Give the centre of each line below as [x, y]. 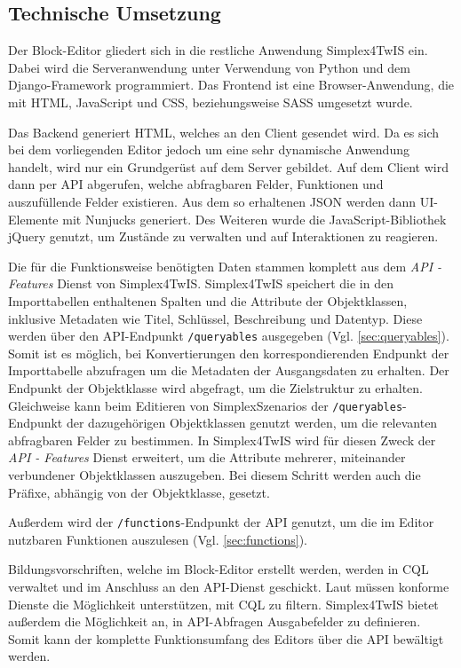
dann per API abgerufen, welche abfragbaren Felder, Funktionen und [196, 184]
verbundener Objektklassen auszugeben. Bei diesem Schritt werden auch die [215, 474]
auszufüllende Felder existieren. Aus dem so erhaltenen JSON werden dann [212, 201]
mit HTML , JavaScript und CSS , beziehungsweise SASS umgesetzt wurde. [211, 102]
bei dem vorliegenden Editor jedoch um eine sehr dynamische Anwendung [209, 149]
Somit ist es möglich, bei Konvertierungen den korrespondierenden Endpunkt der [229, 353]
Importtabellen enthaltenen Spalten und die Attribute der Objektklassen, [208, 300]
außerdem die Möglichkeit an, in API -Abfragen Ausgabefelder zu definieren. [215, 621]
